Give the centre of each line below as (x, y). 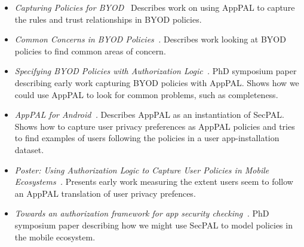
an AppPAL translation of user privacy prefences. (105, 193)
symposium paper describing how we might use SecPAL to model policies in (153, 225)
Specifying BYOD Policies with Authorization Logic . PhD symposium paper (156, 71)
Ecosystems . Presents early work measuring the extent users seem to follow (154, 182)
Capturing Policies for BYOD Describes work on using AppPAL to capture (155, 7)
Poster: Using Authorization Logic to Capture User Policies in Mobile (142, 170)
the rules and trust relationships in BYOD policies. (108, 19)
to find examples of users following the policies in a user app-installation (147, 138)
